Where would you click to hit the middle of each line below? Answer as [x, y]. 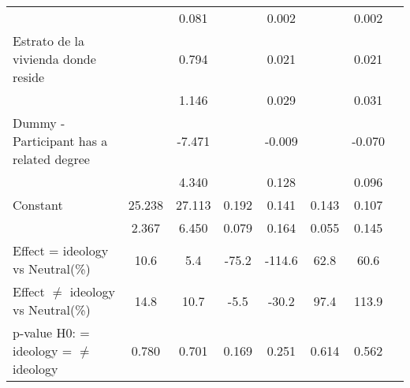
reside [29, 77]
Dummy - [39, 123]
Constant [38, 205]
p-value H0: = [51, 332]
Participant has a [60, 141]
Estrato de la [49, 41]
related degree [51, 159]
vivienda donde [54, 59]
